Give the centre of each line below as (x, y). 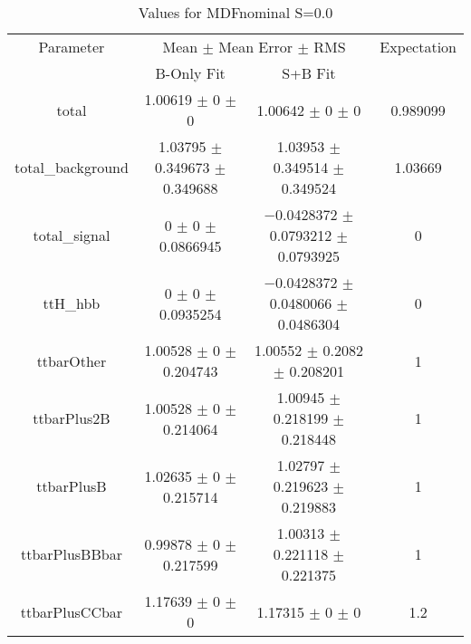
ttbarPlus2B (72, 418)
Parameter (72, 47)
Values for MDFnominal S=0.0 (235, 12)
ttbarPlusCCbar (72, 611)
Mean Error (256, 47)
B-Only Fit (190, 73)
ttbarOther (72, 360)
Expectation (418, 47)
